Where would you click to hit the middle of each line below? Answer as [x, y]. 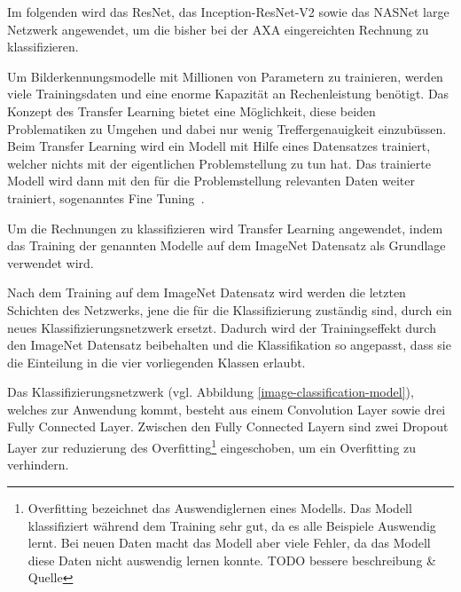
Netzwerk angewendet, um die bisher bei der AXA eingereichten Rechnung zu [218, 29]
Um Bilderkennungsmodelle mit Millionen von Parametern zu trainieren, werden [225, 76]
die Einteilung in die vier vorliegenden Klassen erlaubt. [156, 362]
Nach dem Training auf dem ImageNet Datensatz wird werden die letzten [207, 292]
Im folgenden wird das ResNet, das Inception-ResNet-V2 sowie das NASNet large [228, 12]
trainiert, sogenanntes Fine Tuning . [106, 197]
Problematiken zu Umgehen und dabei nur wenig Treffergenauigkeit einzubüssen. [227, 128]
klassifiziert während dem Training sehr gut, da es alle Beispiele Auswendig [232, 525]
